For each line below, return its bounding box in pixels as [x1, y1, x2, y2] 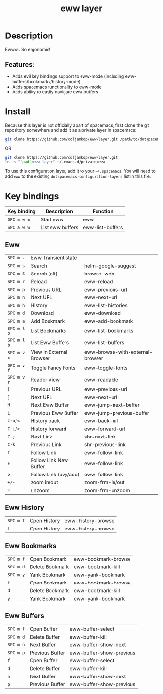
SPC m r [7, 279, 25, 285]
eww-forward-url [84, 425, 126, 432]
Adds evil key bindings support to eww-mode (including [12, 73, 124, 79]
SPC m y [7, 572, 25, 577]
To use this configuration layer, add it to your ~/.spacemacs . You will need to [5, 168, 156, 174]
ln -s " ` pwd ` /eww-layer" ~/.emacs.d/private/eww [5, 159, 105, 164]
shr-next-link [84, 434, 116, 440]
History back [31, 418, 60, 424]
